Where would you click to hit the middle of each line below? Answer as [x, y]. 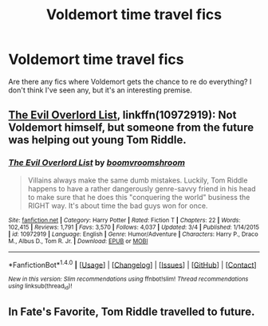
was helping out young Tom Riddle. [97, 140]
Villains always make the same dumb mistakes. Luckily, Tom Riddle [138, 180]
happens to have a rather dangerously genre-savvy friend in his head [142, 188]
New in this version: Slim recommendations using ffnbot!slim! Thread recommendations [128, 279]
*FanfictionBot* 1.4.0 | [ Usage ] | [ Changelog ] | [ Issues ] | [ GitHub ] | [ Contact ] [132, 264]
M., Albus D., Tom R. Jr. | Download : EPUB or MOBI [78, 241]
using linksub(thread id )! [40, 287]
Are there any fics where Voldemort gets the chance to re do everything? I [130, 81]
